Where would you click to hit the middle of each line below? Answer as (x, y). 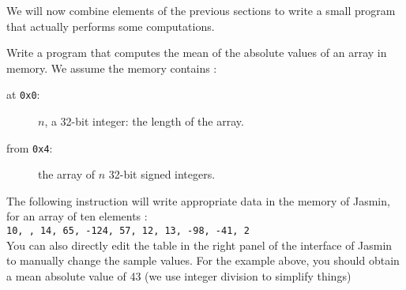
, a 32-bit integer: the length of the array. (144, 121)
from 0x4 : (30, 147)
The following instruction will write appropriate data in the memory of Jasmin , (198, 200)
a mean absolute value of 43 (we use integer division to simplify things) (179, 275)
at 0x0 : (23, 94)
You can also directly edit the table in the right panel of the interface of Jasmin (199, 245)
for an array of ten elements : (77, 216)
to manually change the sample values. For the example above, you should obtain (203, 260)
